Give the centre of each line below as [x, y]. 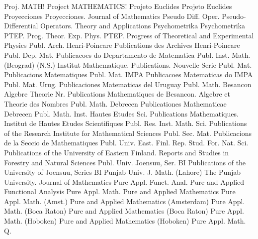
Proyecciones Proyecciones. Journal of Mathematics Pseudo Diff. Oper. [112, 16]
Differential [21, 26]
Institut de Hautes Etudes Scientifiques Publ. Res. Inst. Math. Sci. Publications [126, 123]
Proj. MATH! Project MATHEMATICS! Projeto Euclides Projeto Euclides [118, 6]
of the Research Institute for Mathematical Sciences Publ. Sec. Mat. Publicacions [128, 133]
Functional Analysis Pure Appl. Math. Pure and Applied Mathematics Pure [120, 191]
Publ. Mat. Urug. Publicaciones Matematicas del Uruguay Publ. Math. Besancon [128, 84]
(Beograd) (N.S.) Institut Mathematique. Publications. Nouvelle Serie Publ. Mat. [128, 64]
